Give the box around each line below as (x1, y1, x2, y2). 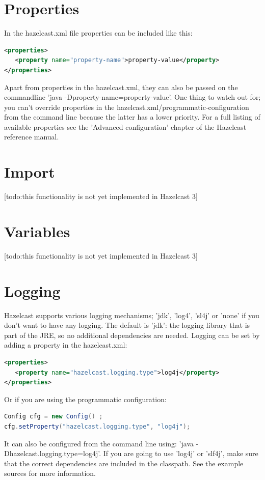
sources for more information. (4, 468, 96, 478)
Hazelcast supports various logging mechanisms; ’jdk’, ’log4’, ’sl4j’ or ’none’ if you (4, 309, 259, 320)
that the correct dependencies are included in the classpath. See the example (4, 458, 244, 468)
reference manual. (4, 131, 59, 142)
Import (4, 161, 55, 182)
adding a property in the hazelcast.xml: (4, 340, 127, 350)
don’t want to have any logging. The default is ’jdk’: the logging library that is (4, 320, 250, 330)
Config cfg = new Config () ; (4, 413, 103, 420)
